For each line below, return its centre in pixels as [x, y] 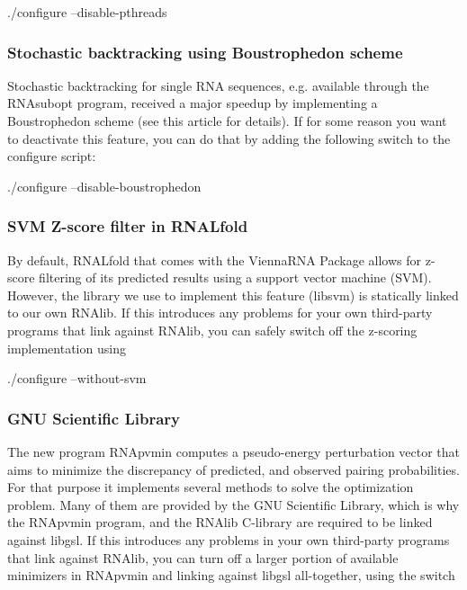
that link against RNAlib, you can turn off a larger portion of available [203, 557]
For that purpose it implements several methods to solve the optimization [211, 487]
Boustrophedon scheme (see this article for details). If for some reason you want [227, 121]
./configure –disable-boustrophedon [104, 186]
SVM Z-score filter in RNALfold [128, 226]
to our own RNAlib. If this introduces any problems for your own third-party [220, 313]
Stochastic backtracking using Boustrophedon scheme [205, 52]
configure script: [52, 156]
